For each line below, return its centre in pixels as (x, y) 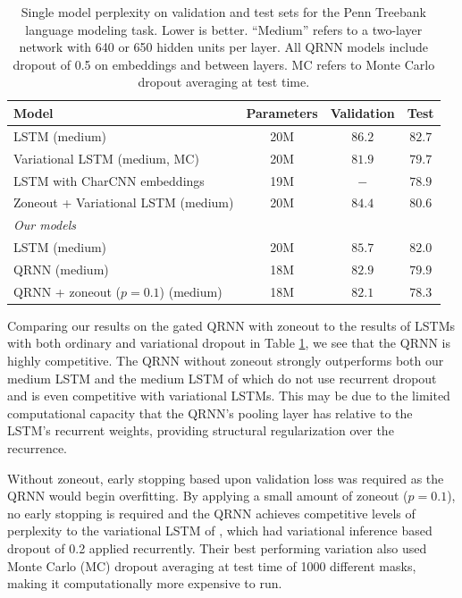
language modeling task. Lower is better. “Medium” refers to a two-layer (224, 29)
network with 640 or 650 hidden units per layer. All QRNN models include (224, 47)
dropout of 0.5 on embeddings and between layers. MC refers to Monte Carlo (224, 64)
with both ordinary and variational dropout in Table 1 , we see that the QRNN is (229, 343)
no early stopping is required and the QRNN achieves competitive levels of (211, 513)
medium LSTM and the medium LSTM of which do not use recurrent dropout (222, 378)
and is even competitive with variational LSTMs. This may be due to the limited (229, 396)
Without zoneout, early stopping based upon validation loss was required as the (226, 478)
